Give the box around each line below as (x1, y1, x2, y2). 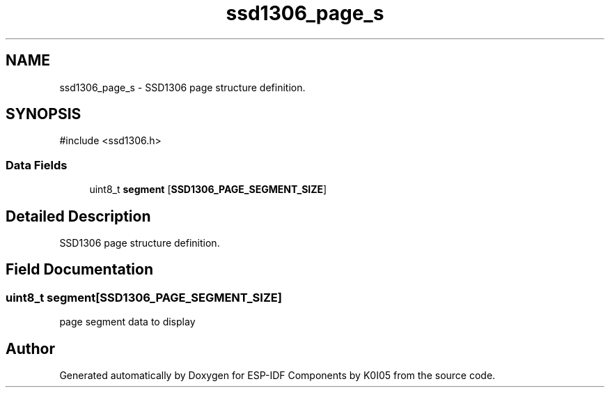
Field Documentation (6, 261, 153, 279)
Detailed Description (6, 207, 151, 225)
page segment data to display (59, 316, 196, 328)
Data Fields (6, 157, 68, 172)
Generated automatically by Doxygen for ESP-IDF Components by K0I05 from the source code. (59, 369, 496, 382)
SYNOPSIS (6, 105, 81, 123)
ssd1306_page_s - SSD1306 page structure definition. (59, 81, 306, 93)
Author (6, 339, 55, 357)
